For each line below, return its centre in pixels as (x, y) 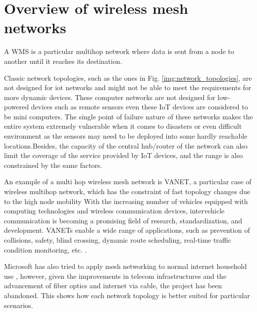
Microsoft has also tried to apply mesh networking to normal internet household (126, 266)
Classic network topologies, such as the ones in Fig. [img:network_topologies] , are (128, 78)
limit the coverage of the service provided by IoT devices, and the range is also (124, 155)
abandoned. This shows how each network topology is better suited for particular (127, 295)
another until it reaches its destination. (63, 61)
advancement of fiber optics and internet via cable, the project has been (113, 286)
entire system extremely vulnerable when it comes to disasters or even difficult (123, 126)
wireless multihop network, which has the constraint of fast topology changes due (127, 191)
